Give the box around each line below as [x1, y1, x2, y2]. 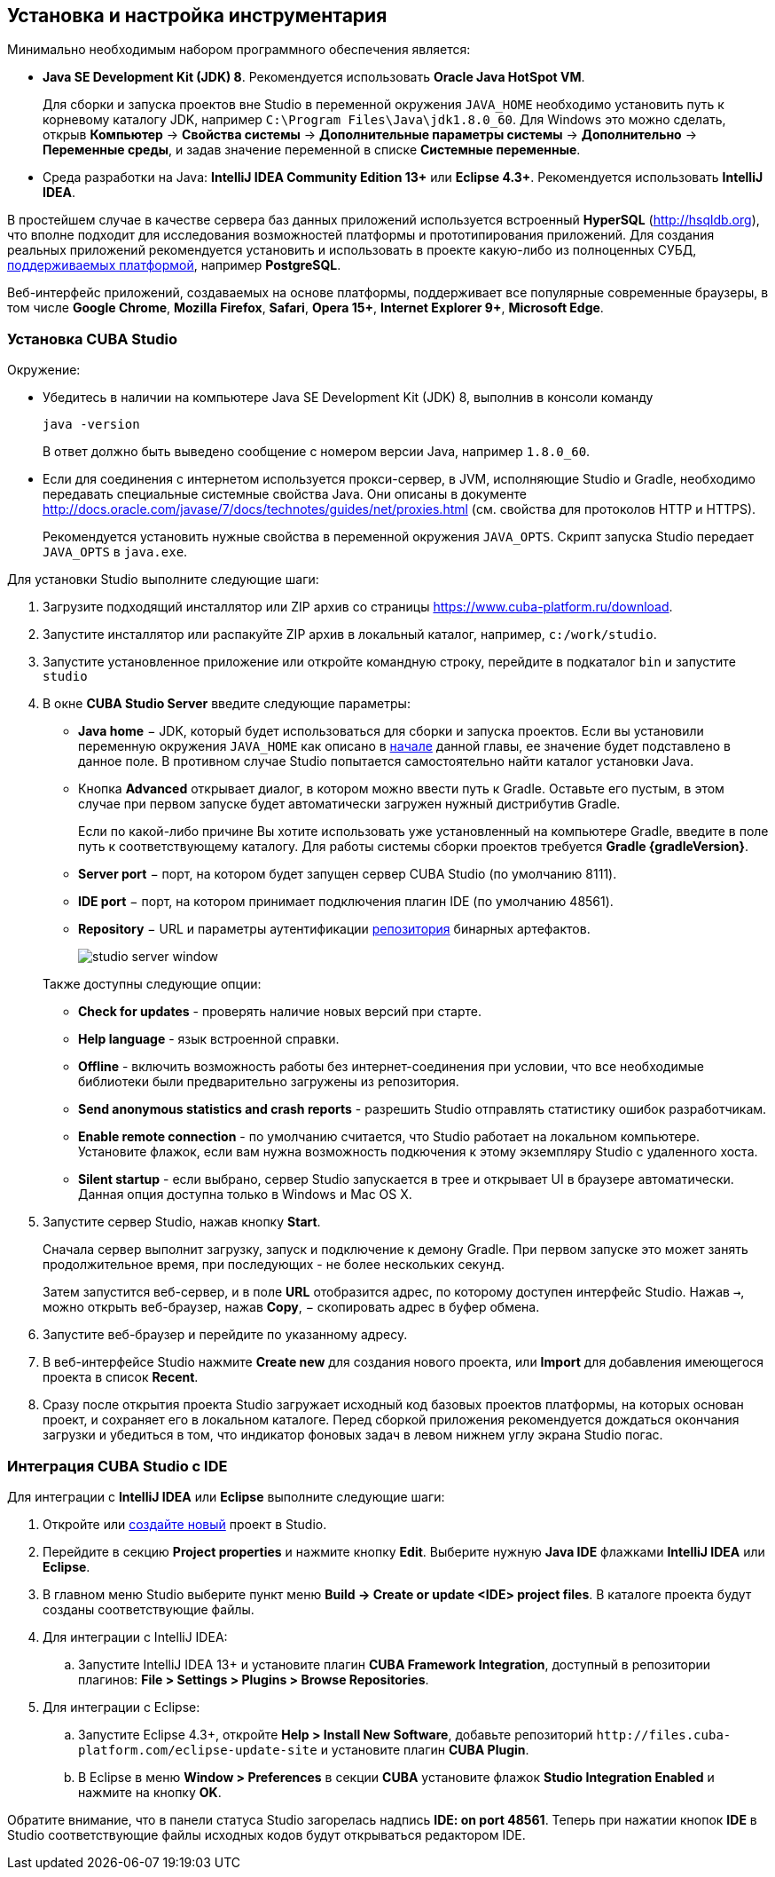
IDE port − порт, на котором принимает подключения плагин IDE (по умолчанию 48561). [78, 894, 614, 910]
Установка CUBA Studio [7, 329, 178, 348]
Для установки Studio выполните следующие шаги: [7, 572, 319, 588]
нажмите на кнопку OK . [78, 1784, 222, 1800]
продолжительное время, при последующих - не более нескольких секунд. [43, 1257, 505, 1273]
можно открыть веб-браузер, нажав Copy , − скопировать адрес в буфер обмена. [43, 1299, 540, 1315]
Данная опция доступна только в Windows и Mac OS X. [78, 1187, 412, 1203]
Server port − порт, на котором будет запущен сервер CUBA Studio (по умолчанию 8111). [78, 866, 617, 882]
